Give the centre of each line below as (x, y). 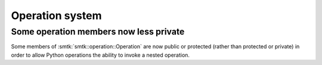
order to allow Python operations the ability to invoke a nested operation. (100, 55)
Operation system (56, 16)
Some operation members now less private (98, 32)
